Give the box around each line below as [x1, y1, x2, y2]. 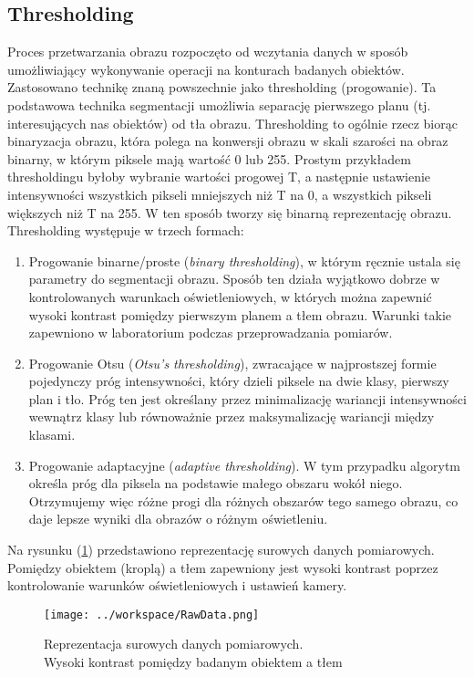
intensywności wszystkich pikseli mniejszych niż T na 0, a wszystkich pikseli [7, 184, 432, 203]
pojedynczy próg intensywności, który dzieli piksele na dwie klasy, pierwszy [28, 371, 449, 391]
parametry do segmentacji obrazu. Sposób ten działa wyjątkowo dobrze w [28, 269, 440, 288]
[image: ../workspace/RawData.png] [44, 608, 260, 621]
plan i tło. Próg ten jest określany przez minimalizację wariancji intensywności [28, 389, 467, 408]
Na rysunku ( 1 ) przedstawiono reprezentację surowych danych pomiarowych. [7, 540, 435, 559]
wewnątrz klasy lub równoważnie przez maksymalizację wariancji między [28, 407, 435, 426]
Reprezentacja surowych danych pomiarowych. [44, 634, 304, 653]
